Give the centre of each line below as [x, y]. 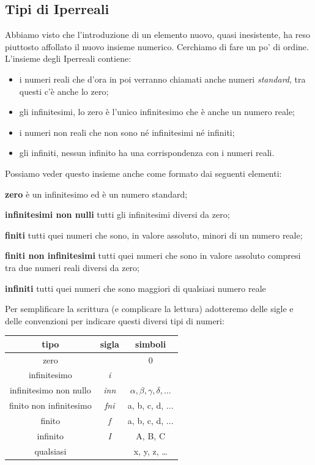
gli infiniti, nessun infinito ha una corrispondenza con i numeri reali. [147, 153]
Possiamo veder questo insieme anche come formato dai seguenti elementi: [143, 173]
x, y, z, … [150, 451]
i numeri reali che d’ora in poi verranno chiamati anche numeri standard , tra [162, 79]
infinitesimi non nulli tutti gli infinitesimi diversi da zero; [117, 214]
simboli [151, 344]
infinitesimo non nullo [50, 390]
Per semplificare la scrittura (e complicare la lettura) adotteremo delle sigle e [149, 309]
